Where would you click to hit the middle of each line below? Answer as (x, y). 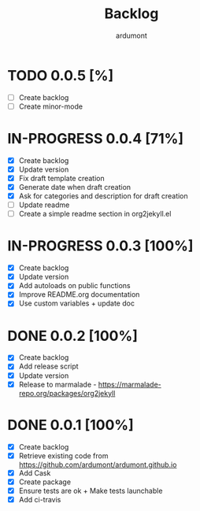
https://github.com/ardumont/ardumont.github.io (98, 465)
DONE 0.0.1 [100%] (71, 425)
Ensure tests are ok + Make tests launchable (91, 491)
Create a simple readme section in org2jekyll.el (95, 214)
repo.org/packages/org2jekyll (67, 393)
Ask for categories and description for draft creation (103, 196)
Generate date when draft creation (75, 187)
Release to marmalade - (57, 384)
